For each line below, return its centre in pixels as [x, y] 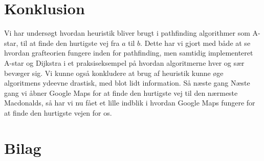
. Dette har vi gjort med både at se [195, 43]
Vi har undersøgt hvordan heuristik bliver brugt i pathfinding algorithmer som [127, 33]
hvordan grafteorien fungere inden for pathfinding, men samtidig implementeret [129, 53]
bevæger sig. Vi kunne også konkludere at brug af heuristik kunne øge [114, 73]
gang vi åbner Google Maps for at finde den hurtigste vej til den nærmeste [121, 92]
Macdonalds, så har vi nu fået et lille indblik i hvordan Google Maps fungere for [130, 103]
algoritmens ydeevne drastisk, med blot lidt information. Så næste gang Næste [127, 83]
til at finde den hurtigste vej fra [70, 43]
